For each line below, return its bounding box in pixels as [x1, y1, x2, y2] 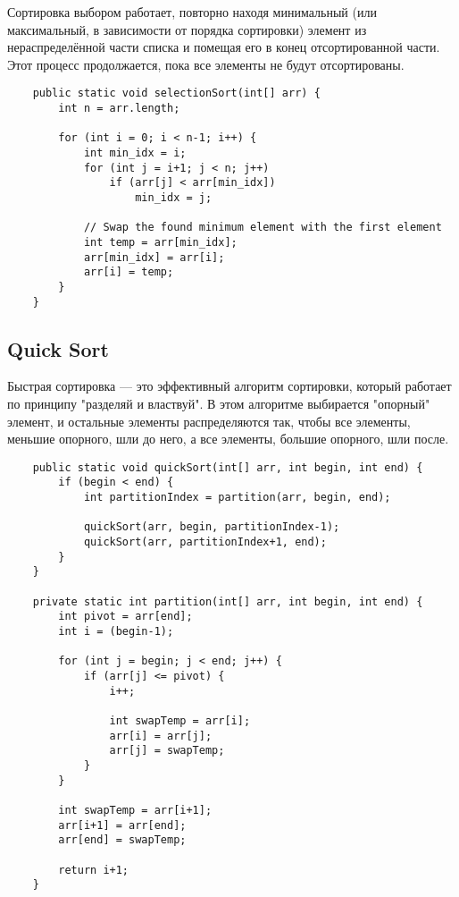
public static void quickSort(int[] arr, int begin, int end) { [32, 461, 423, 474]
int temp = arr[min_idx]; [83, 235, 238, 249]
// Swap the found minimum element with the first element [83, 221, 442, 234]
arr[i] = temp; [83, 266, 174, 279]
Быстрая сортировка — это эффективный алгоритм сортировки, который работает [7, 377, 452, 395]
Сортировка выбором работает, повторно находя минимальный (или [7, 3, 377, 21]
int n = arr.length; [58, 102, 180, 115]
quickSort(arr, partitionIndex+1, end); [83, 536, 327, 549]
